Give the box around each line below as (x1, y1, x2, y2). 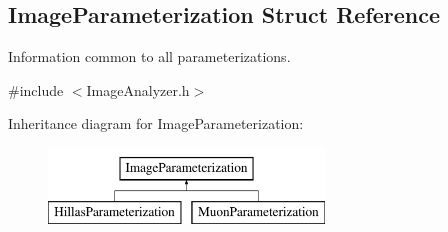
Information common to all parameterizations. (8, 46, 291, 67)
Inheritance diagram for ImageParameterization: (8, 113, 304, 134)
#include (8, 79, 64, 100)
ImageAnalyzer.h (86, 79, 190, 100)
